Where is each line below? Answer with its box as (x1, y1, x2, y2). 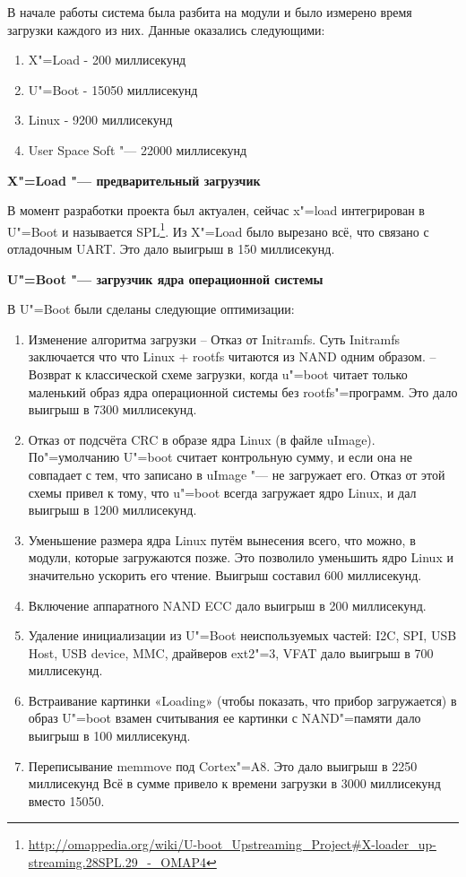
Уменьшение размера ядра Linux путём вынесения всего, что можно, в (28, 530, 416, 549)
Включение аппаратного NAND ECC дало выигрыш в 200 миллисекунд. (28, 595, 427, 614)
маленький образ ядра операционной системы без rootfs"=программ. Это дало (28, 382, 458, 401)
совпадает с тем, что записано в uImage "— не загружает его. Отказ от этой (28, 465, 445, 483)
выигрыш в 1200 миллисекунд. (28, 500, 197, 519)
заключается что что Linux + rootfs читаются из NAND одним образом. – (28, 347, 436, 366)
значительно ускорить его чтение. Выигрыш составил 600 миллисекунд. (28, 565, 422, 584)
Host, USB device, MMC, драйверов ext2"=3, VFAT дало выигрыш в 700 (28, 643, 434, 662)
